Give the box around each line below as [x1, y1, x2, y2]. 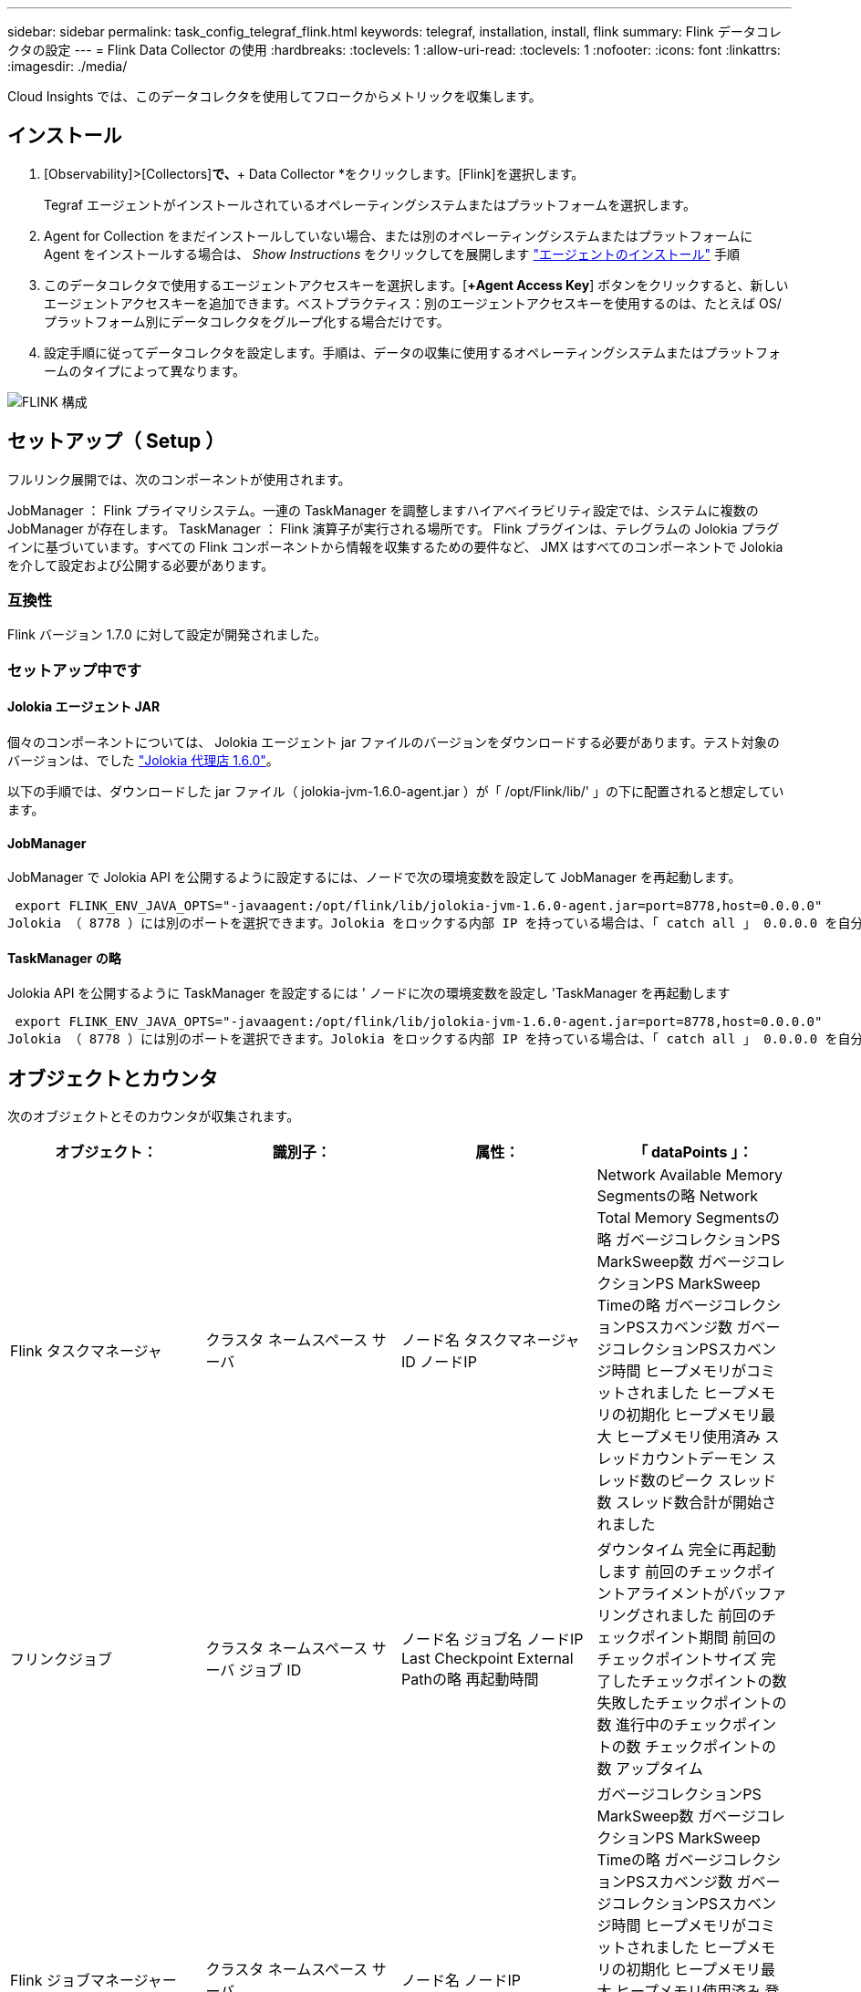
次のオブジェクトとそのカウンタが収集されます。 [7, 1108, 300, 1125]
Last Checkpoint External [401, 1649, 574, 1668]
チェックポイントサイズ [596, 1650, 758, 1669]
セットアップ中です [7, 660, 142, 680]
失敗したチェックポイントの [596, 1694, 787, 1713]
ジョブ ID [238, 1661, 302, 1680]
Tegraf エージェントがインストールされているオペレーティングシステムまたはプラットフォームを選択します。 [44, 196, 696, 213]
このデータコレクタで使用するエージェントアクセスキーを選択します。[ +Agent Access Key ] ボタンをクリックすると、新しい [44, 276, 789, 293]
